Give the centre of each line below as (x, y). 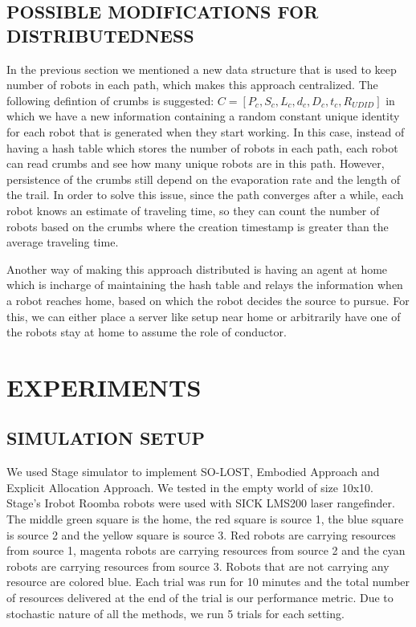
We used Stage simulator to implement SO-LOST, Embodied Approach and (193, 472)
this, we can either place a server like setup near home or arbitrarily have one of (204, 316)
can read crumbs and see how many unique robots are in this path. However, (196, 163)
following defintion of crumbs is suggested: (110, 100)
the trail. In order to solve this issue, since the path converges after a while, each (205, 195)
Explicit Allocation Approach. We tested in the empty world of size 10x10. (190, 487)
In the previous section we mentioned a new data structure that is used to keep (202, 69)
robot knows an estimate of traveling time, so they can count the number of (193, 210)
